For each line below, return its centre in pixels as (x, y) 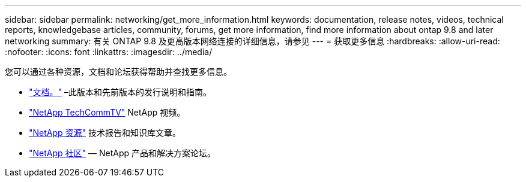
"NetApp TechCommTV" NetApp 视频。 (107, 112)
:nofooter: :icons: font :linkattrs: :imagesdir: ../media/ (109, 52)
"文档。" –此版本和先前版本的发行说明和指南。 (120, 92)
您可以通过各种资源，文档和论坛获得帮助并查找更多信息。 (118, 72)
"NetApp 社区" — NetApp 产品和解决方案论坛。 (122, 153)
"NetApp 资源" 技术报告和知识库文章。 (105, 133)
